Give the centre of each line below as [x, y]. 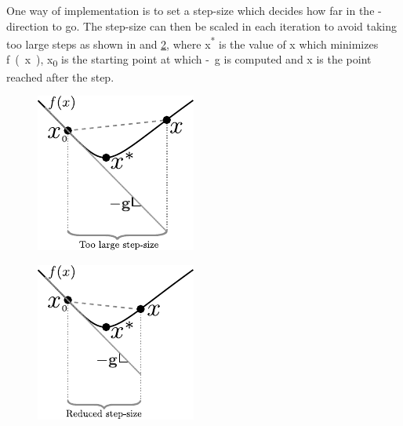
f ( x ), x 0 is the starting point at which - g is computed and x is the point [189, 60]
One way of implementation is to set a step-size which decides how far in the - [194, 10]
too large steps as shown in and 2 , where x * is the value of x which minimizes [192, 43]
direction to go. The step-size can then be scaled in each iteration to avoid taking [202, 25]
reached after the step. [60, 76]
